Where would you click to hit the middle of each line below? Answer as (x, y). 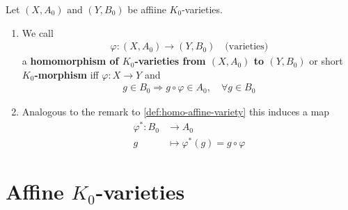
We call (38, 32)
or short (326, 61)
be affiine (147, 9)
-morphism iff (66, 74)
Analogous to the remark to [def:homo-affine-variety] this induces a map (176, 112)
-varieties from (170, 61)
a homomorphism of (70, 61)
